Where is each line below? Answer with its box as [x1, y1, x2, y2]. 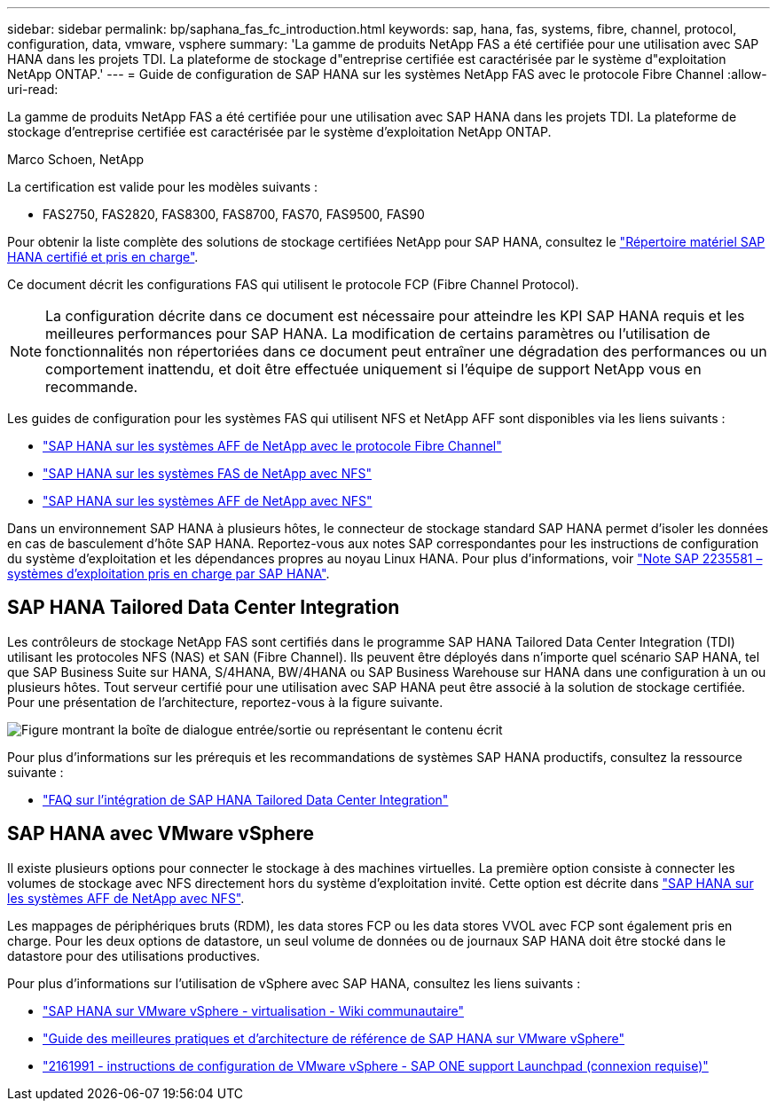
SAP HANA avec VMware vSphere [7, 822, 315, 845]
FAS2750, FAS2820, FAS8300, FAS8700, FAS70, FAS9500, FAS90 [43, 207, 425, 222]
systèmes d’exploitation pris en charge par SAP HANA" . [7, 566, 330, 581]
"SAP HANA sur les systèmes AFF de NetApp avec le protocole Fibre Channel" [43, 438, 502, 453]
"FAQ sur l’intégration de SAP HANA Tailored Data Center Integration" [43, 791, 449, 807]
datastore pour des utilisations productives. [7, 947, 261, 963]
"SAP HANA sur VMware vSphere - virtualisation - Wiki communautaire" [43, 1002, 464, 1018]
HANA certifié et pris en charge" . [7, 249, 199, 264]
